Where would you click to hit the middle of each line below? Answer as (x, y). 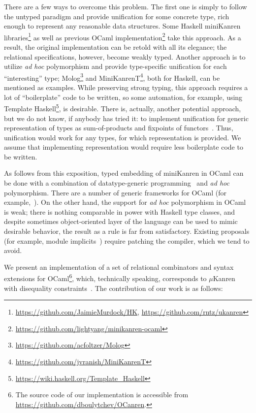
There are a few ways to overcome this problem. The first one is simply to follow (126, 6)
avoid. (13, 250)
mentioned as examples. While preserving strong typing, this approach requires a (126, 87)
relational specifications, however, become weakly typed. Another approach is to (125, 56)
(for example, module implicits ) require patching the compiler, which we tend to (127, 240)
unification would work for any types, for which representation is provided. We (123, 137)
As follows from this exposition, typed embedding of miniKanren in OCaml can (124, 173)
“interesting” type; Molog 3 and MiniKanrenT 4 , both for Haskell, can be (112, 77)
